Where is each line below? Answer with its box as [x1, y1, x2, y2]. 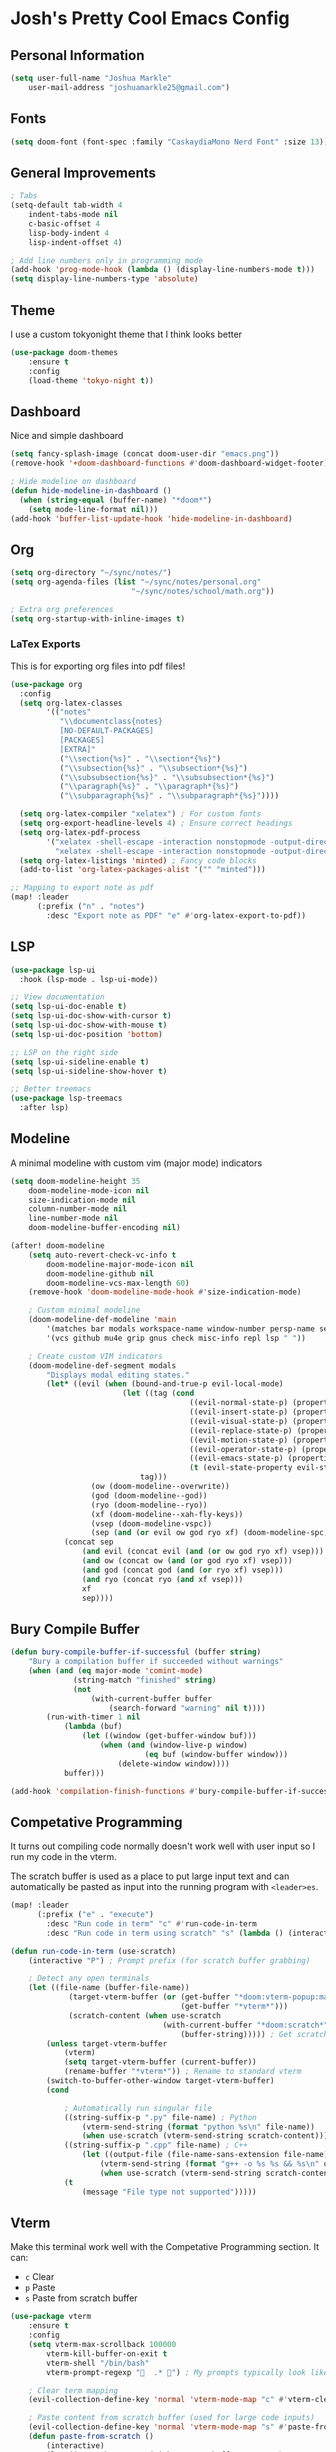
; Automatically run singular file [63, 2103, 213, 2113]
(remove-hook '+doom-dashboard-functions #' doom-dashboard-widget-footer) [10, 458, 329, 469]
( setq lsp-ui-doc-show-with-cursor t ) [10, 1011, 172, 1021]
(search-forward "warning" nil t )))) [108, 1703, 267, 1713]
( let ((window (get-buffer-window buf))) [81, 1731, 257, 1741]
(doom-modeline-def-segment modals [28, 1360, 177, 1371]
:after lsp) [19, 1103, 70, 1113]
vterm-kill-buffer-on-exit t [46, 2348, 168, 2359]
